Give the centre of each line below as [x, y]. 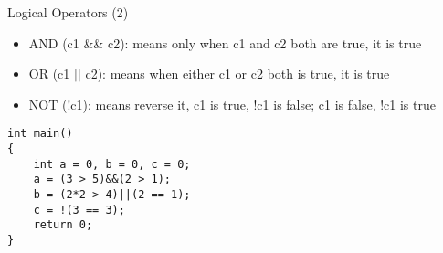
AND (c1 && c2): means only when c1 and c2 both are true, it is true [225, 42]
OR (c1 [49, 74]
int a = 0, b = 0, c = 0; [112, 164]
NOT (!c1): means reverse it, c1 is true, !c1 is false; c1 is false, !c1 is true [232, 104]
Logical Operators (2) [68, 12]
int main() [40, 134]
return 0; [63, 225]
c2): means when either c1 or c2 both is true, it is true [237, 74]
